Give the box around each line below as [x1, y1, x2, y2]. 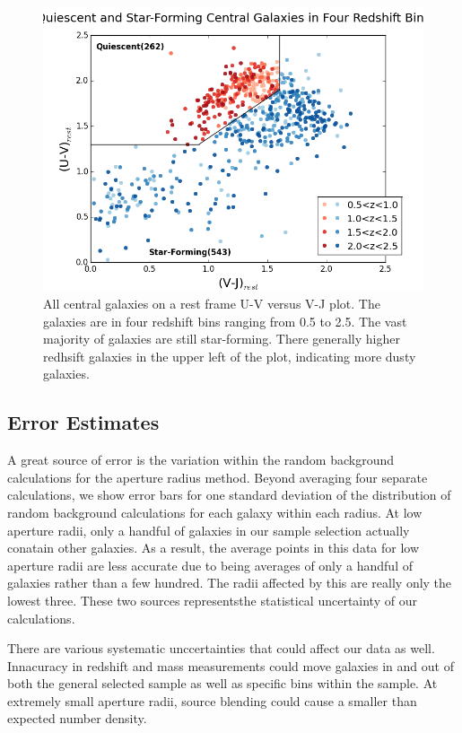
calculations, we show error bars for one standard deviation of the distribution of [7, 485, 451, 504]
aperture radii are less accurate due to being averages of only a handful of [7, 555, 413, 574]
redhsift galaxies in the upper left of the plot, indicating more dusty [43, 346, 416, 365]
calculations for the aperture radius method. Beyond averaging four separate [7, 467, 428, 486]
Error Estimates [7, 408, 160, 436]
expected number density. [7, 709, 147, 728]
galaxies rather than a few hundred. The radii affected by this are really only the [7, 573, 452, 592]
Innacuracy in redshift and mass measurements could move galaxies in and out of [7, 656, 454, 675]
